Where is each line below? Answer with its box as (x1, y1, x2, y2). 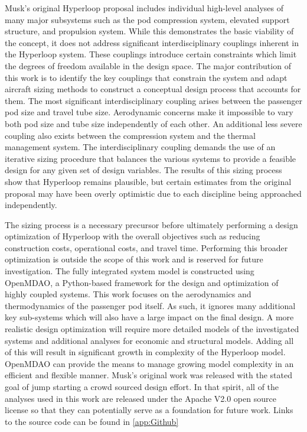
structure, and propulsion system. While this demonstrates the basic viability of (5, 25, 294, 37)
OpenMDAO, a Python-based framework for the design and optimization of (5, 276, 279, 288)
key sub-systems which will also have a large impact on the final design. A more (5, 311, 294, 323)
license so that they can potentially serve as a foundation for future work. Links (5, 404, 293, 416)
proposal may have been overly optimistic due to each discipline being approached (5, 187, 302, 199)
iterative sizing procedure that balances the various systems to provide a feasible (5, 152, 296, 164)
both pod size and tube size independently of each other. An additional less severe (5, 117, 302, 129)
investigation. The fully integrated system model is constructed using (5, 265, 254, 277)
